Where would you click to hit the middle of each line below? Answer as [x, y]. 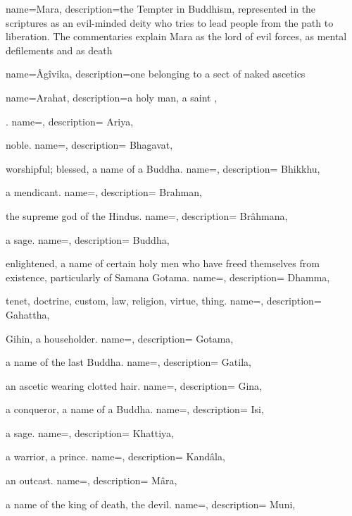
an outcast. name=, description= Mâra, [92, 480]
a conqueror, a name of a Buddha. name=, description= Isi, [135, 409]
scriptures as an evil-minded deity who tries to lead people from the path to [170, 22]
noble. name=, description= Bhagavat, [89, 145]
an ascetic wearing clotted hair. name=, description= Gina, [134, 385]
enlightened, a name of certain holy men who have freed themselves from [163, 263]
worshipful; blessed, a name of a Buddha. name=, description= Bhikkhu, [163, 168]
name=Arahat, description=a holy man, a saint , [112, 97]
